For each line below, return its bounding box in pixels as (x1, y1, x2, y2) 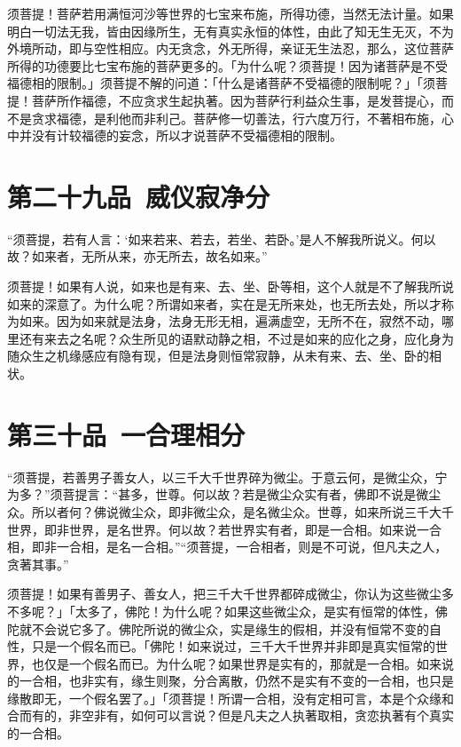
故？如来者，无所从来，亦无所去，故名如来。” (7, 247, 268, 266)
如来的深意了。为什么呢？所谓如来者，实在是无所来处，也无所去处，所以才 (7, 294, 441, 313)
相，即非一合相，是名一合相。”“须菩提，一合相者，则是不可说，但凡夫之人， (7, 537, 448, 556)
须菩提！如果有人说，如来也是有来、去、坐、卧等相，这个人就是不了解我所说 (7, 277, 454, 296)
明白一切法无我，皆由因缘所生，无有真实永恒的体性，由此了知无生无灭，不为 (7, 21, 454, 40)
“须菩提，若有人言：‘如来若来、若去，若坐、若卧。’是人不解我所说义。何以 (7, 229, 436, 248)
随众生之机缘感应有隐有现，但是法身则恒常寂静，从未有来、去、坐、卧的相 (7, 346, 441, 365)
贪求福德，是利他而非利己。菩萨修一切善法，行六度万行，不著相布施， (31, 108, 441, 127)
